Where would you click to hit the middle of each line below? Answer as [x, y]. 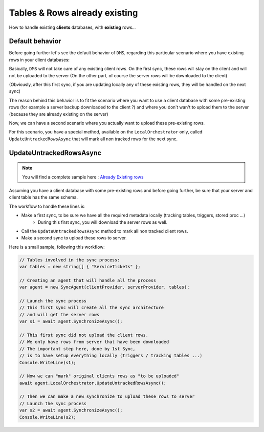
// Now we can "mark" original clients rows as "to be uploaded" [99, 376]
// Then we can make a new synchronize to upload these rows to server [107, 397]
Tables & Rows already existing [74, 13]
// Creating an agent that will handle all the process [88, 280]
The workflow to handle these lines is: [47, 206]
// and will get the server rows [59, 314]
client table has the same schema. [44, 197]
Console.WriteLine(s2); [48, 417]
